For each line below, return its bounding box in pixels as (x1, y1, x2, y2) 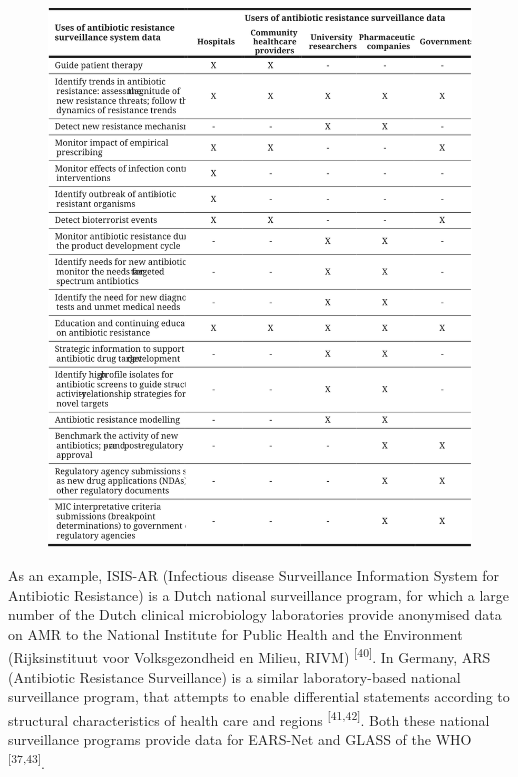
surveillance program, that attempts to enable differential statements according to (8, 686, 510, 707)
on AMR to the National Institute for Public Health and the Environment (8, 623, 463, 644)
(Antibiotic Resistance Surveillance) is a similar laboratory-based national (8, 666, 461, 687)
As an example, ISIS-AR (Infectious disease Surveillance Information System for (8, 564, 500, 585)
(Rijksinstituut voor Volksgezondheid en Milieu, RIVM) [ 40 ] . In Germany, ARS (8, 644, 491, 667)
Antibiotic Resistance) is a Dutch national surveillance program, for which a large (8, 584, 510, 605)
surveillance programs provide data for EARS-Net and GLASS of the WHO (8, 729, 472, 749)
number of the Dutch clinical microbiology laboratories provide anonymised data (8, 604, 502, 625)
